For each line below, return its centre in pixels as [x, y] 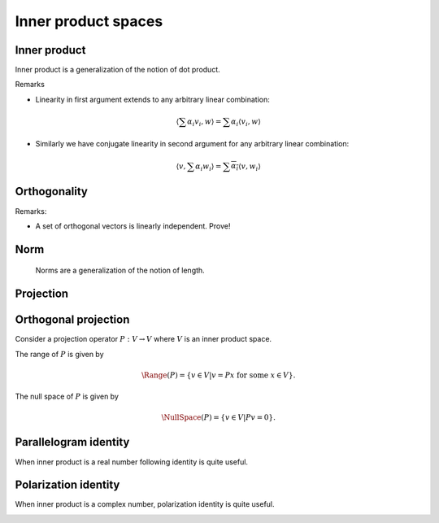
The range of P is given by [60, 354]
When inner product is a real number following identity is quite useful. [131, 462]
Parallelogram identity [72, 442]
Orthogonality [52, 192]
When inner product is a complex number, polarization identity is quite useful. [145, 504]
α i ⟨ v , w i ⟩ [246, 167]
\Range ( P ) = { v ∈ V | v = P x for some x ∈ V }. [218, 375]
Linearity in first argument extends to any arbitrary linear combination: [152, 99]
